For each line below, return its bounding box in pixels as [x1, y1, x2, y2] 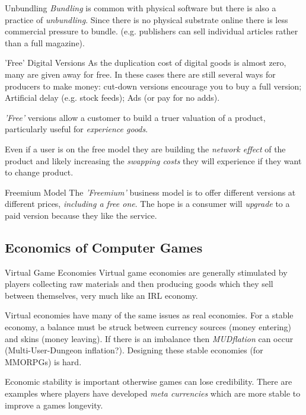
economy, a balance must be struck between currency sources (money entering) [5, 321, 292, 333]
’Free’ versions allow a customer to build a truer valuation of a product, [5, 111, 266, 123]
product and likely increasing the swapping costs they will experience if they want [5, 154, 302, 167]
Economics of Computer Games [5, 238, 203, 256]
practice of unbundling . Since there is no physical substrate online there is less [5, 13, 288, 25]
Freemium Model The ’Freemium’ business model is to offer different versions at [5, 186, 296, 198]
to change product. [5, 166, 74, 178]
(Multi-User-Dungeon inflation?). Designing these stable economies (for [5, 344, 263, 356]
